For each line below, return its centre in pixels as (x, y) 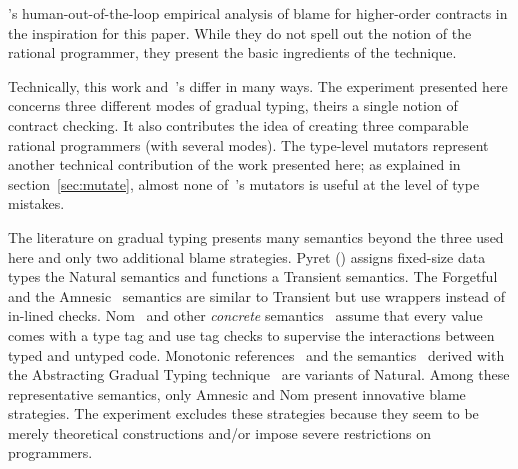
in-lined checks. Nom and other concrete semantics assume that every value (245, 315)
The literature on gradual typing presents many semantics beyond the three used (256, 236)
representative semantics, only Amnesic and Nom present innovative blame (237, 393)
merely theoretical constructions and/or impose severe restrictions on (220, 432)
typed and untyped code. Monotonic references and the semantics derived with (256, 354)
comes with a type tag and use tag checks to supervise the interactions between (251, 334)
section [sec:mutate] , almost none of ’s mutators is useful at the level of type (244, 183)
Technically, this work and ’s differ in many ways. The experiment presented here (258, 85)
